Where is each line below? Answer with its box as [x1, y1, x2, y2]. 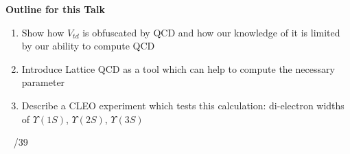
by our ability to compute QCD [21, 38, 155, 53]
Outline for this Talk [5, 2, 105, 16]
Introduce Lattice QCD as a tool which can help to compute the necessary [21, 61, 335, 76]
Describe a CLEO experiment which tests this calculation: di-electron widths [21, 98, 345, 112]
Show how [21, 25, 65, 39]
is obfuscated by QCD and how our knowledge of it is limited [82, 25, 340, 39]
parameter [21, 75, 65, 89]
